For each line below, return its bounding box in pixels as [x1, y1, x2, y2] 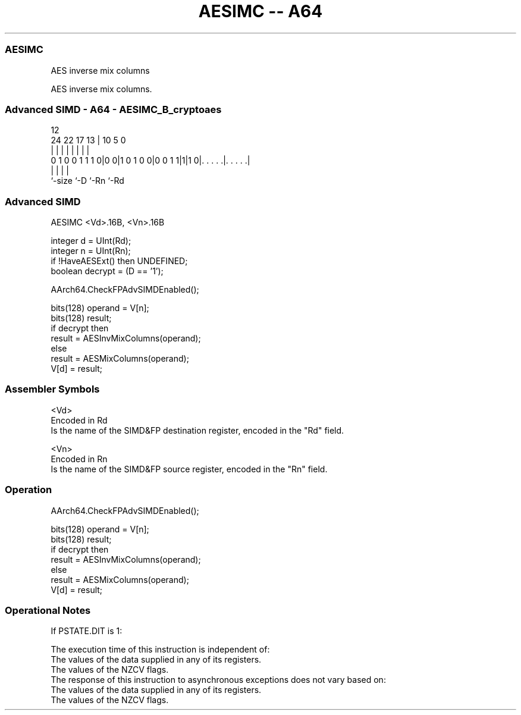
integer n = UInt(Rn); [51, 246, 131, 256]
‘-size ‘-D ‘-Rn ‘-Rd [51, 175, 124, 186]
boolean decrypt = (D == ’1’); [51, 266, 164, 276]
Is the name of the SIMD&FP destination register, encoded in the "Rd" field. [51, 425, 344, 435]
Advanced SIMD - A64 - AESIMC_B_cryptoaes [5, 103, 222, 115]
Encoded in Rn [51, 453, 108, 464]
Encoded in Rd [51, 415, 108, 425]
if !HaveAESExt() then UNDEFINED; [51, 256, 188, 266]
